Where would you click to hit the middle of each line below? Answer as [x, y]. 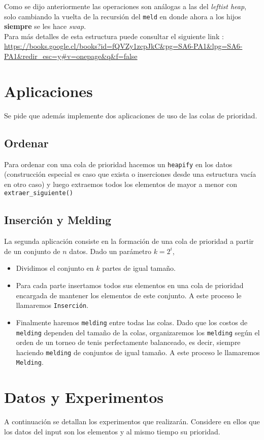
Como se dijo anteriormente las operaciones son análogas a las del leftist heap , [125, 6]
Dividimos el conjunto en [55, 268]
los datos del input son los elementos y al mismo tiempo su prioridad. [112, 431]
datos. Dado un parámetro [110, 251]
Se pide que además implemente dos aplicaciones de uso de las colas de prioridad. [131, 115]
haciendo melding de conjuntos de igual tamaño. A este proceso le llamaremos [138, 352]
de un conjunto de [32, 251]
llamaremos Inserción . [52, 305]
